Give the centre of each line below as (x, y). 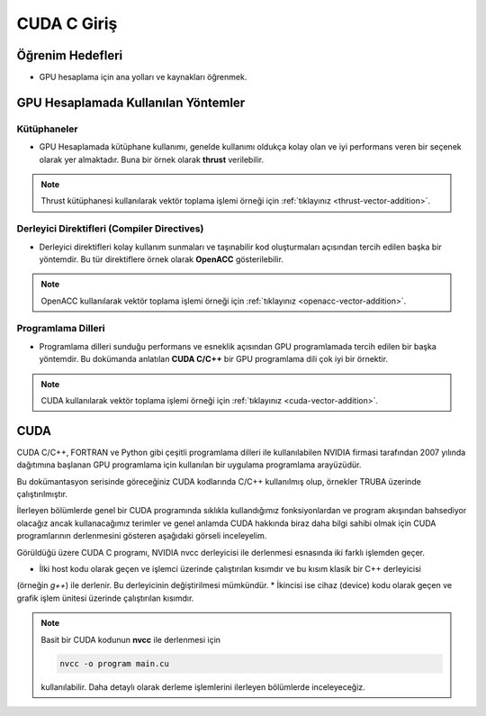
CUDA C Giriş (67, 23)
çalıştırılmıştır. (42, 494)
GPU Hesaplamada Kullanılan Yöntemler (131, 102)
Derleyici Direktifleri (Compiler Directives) (110, 229)
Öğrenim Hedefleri (70, 55)
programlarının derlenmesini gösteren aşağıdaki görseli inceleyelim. (142, 536)
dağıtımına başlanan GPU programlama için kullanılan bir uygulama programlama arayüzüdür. (189, 465)
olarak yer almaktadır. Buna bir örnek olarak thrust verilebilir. (152, 159)
